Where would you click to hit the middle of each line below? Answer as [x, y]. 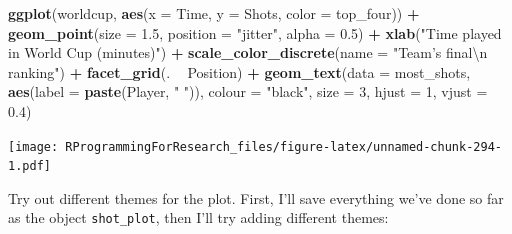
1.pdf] [29, 166]
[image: [33, 146]
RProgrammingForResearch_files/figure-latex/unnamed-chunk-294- [283, 146]
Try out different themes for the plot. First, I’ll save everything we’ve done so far [256, 197]
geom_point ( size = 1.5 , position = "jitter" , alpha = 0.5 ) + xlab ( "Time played [255, 32]
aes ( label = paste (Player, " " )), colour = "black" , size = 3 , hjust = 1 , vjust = [248, 91]
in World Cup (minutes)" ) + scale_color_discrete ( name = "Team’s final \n [248, 52]
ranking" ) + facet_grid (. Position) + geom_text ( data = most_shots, [239, 71]
